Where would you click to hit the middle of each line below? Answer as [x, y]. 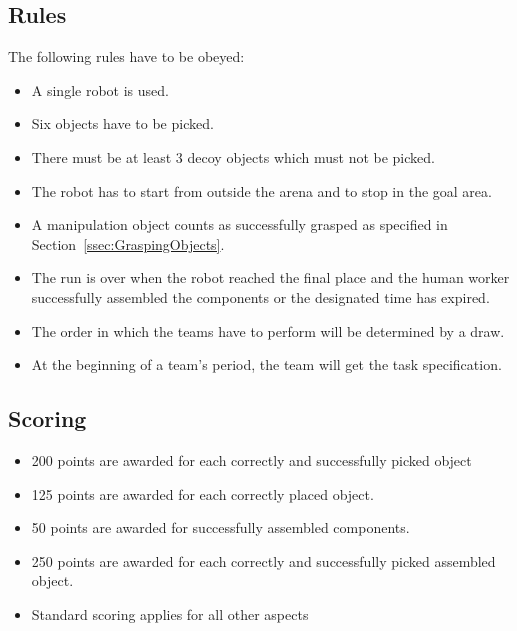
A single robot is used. [100, 89]
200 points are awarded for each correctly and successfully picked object [251, 459]
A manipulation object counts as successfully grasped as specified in [239, 224]
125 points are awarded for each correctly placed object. [202, 493]
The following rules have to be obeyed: [126, 56]
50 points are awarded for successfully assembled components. [220, 527]
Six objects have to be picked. [122, 123]
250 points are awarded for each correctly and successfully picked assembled [263, 560]
